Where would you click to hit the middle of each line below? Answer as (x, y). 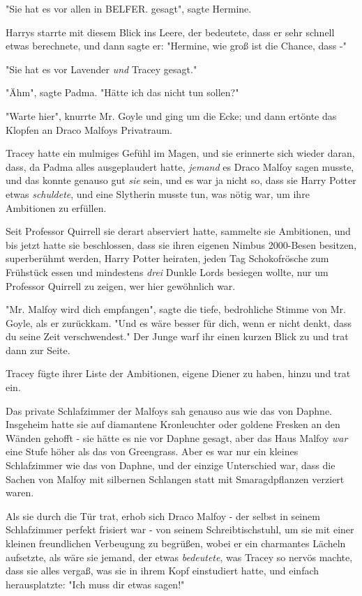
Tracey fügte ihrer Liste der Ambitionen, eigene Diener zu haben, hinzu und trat (178, 373)
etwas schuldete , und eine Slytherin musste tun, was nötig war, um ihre (158, 193)
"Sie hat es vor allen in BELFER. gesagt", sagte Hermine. (129, 8)
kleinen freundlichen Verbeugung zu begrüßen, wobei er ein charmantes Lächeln (176, 543)
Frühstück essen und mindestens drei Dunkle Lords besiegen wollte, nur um (167, 272)
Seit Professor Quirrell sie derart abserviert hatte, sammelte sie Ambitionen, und (178, 231)
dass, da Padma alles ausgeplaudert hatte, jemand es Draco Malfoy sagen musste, (180, 166)
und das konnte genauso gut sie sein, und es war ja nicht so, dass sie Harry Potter (181, 180)
